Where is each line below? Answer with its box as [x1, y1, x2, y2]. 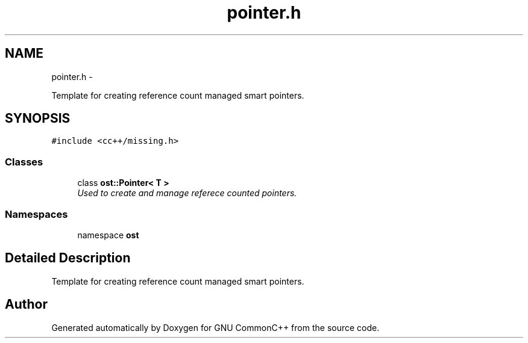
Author [5, 297, 48, 312]
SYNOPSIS [5, 111, 71, 126]
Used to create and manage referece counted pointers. [77, 188, 297, 199]
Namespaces [5, 208, 68, 220]
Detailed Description [5, 250, 131, 266]
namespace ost [77, 229, 139, 240]
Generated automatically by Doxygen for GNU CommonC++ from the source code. [51, 322, 380, 333]
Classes [5, 155, 43, 168]
